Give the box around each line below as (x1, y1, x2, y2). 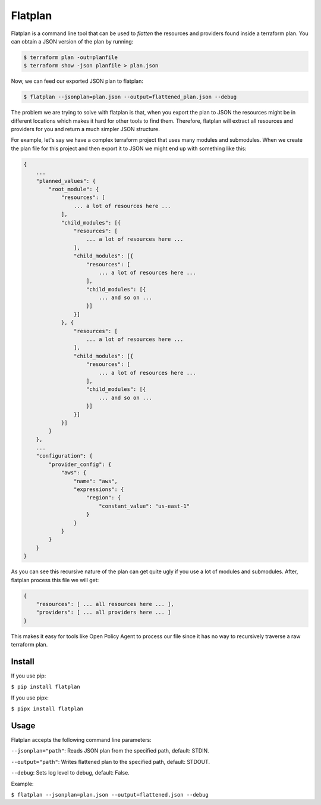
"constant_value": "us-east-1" (98, 502, 190, 509)
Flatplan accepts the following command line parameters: (11, 736, 152, 744)
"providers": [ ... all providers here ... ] (36, 609, 171, 616)
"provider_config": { (48, 461, 112, 468)
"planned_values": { (36, 178, 96, 184)
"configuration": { (36, 453, 93, 459)
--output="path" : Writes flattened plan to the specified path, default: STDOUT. (11, 758, 210, 765)
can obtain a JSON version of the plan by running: (11, 38, 134, 45)
